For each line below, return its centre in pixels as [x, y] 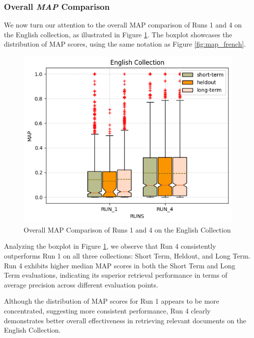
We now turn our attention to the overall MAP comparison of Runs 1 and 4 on [123, 25]
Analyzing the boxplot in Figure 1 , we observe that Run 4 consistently [110, 246]
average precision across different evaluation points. [81, 284]
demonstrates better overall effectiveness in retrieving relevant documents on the [125, 320]
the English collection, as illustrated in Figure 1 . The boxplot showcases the [118, 34]
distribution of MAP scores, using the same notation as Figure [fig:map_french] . [125, 44]
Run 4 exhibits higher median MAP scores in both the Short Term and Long [120, 265]
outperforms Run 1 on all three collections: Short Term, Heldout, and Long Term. [127, 256]
